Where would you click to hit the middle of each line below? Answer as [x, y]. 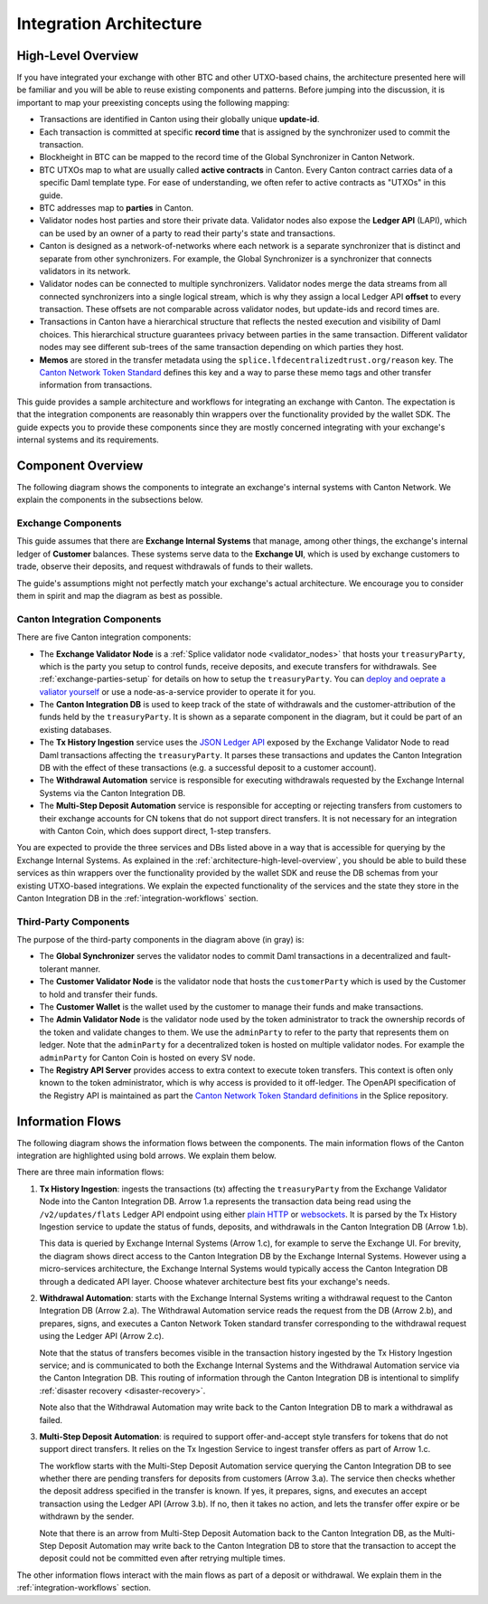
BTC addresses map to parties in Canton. [117, 207]
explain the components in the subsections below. [110, 500]
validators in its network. [85, 270]
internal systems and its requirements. [88, 440]
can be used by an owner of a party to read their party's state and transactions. [188, 233]
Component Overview [80, 465]
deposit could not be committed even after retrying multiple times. [162, 1558]
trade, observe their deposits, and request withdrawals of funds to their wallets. [165, 566]
